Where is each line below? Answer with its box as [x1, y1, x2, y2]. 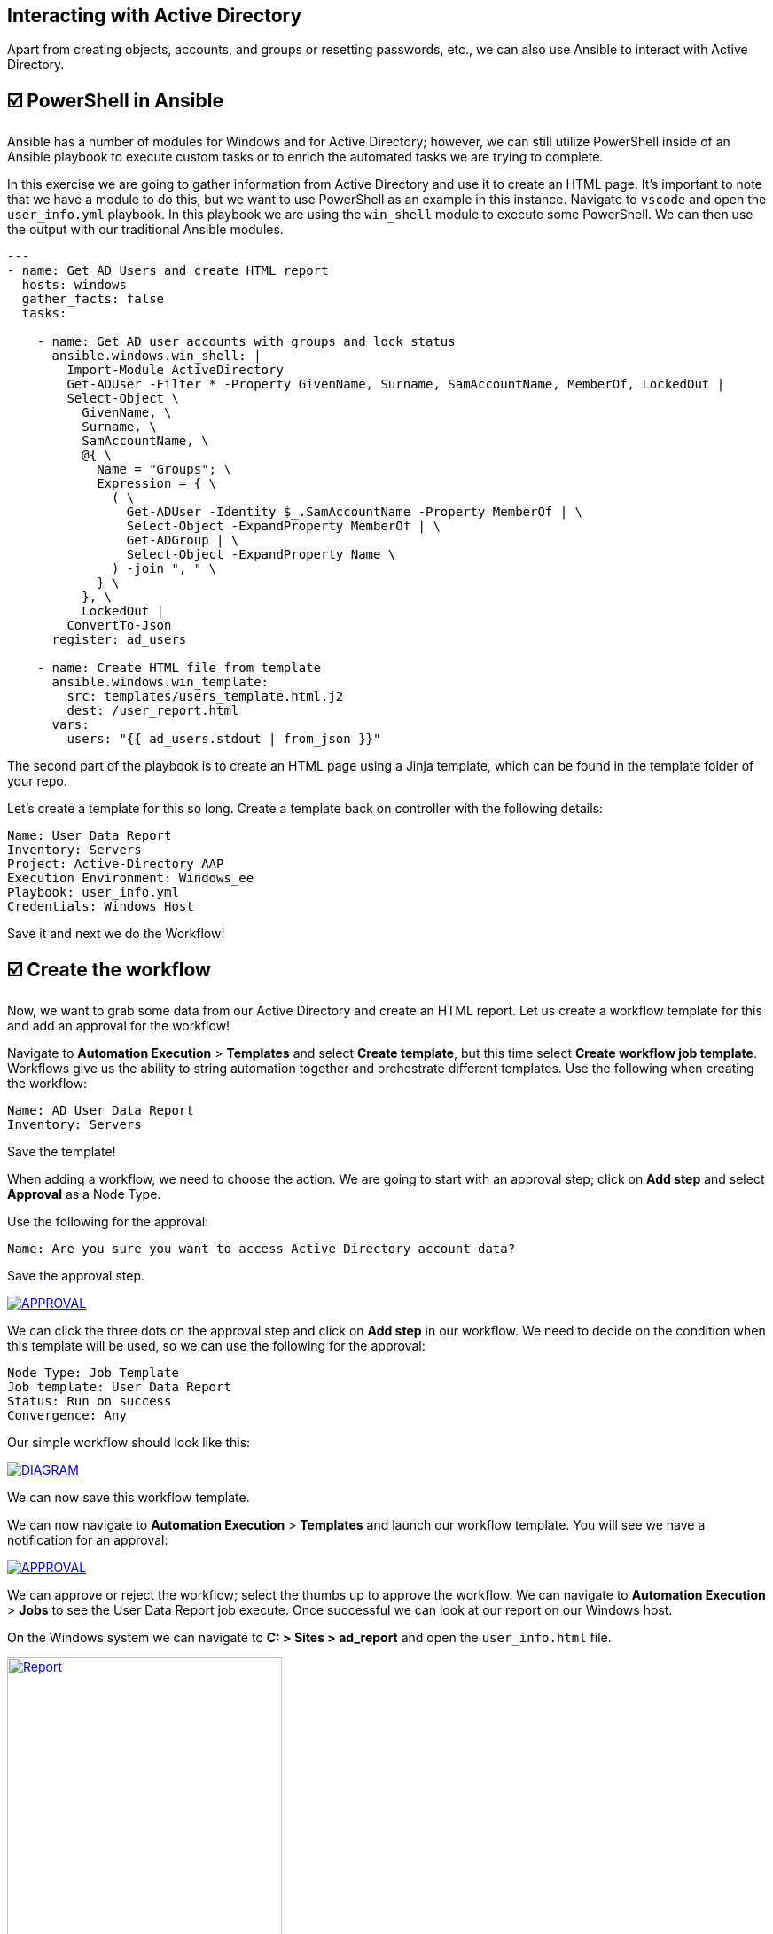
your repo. [7, 773, 67, 789]
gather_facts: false [21, 292, 165, 307]
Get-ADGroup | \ [126, 533, 239, 548]
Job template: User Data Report [7, 1380, 231, 1395]
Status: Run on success [7, 1394, 172, 1409]
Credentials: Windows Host [7, 899, 194, 914]
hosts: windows [21, 278, 127, 293]
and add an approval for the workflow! [7, 1018, 230, 1034]
